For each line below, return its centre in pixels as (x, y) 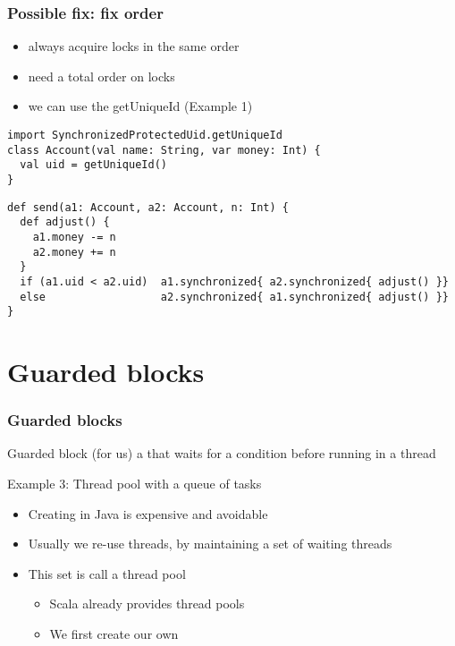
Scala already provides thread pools (147, 603)
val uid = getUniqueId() (93, 165)
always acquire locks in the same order (134, 46)
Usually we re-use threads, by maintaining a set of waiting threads (210, 544)
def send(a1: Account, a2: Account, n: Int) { (148, 207)
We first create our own (114, 634)
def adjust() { (65, 222)
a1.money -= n (74, 237)
